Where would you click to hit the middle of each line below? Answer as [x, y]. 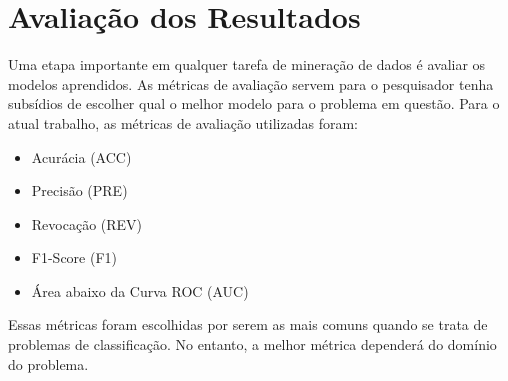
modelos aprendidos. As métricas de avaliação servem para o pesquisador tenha [251, 83]
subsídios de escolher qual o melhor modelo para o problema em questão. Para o [254, 103]
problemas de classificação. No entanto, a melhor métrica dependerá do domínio [252, 344]
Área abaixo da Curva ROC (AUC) [140, 290]
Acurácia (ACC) [81, 156]
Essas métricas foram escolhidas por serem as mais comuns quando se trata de [248, 324]
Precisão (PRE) [79, 190]
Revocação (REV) [87, 223]
